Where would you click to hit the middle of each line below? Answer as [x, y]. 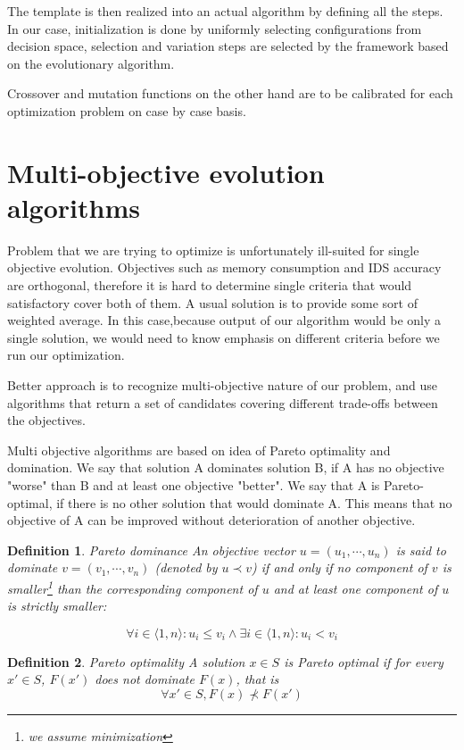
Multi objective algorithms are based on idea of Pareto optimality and [199, 450]
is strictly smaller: [57, 606]
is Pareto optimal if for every [364, 661]
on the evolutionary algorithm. [91, 63]
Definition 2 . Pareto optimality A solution [126, 661]
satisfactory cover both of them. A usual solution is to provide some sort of [212, 302]
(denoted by [186, 567]
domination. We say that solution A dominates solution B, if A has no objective [226, 467]
